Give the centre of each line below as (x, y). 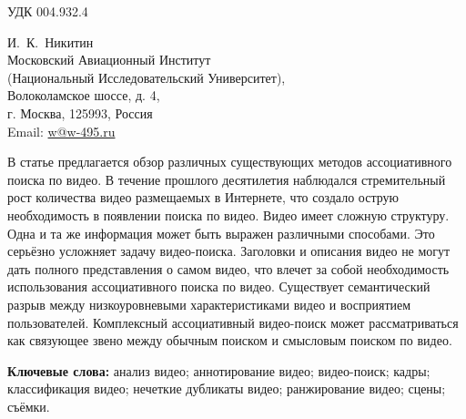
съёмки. (29, 406)
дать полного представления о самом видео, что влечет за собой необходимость (228, 268)
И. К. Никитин (51, 41)
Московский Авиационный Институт (109, 60)
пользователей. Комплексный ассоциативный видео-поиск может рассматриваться (233, 322)
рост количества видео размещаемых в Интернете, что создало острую (203, 197)
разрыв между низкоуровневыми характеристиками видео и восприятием (209, 304)
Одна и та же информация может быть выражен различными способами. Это (221, 233)
